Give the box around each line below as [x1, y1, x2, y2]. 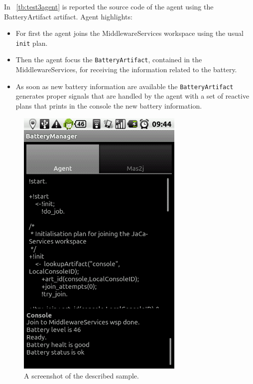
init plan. [15, 37, 48, 48]
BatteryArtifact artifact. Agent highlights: [4, 11, 132, 21]
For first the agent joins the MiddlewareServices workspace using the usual [15, 28, 244, 38]
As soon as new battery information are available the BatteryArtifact [15, 81, 234, 91]
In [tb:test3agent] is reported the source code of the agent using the [4, 1, 214, 11]
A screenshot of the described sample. [24, 371, 139, 381]
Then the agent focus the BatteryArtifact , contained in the [15, 54, 202, 65]
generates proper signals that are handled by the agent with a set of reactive [15, 91, 250, 101]
